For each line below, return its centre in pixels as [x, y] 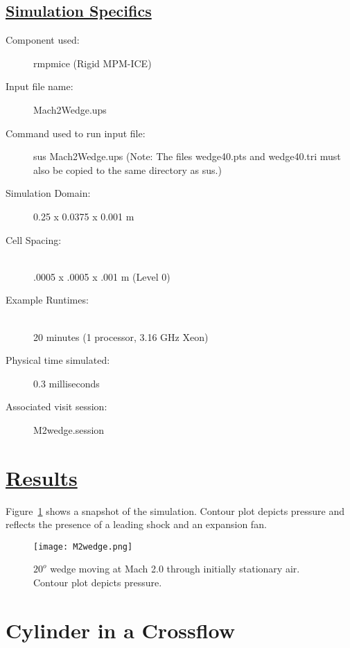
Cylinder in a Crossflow [121, 630]
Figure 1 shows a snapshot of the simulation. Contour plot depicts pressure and [175, 510]
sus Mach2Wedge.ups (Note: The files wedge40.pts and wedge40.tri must [187, 156]
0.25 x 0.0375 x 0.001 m [84, 216]
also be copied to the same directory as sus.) [128, 169]
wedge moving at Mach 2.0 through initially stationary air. [175, 569]
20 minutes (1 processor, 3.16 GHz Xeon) [121, 336]
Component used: [43, 40]
